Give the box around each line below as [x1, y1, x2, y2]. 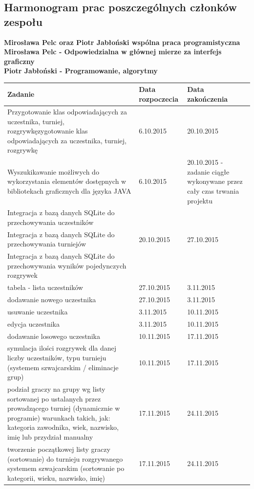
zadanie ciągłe [187, 166, 230, 177]
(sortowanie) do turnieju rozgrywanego [7, 453, 123, 464]
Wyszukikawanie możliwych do [7, 166, 99, 177]
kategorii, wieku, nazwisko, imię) [7, 472, 106, 483]
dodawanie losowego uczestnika [7, 331, 100, 341]
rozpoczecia [139, 94, 179, 104]
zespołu [4, 14, 43, 29]
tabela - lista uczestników [7, 282, 83, 292]
